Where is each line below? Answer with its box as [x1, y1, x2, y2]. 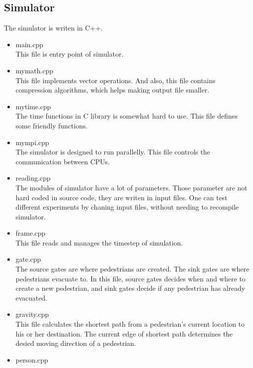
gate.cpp [15, 254, 41, 264]
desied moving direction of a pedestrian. [15, 338, 136, 348]
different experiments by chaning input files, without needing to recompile [15, 202, 239, 212]
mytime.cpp [15, 101, 51, 111]
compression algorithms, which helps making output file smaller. [15, 85, 210, 95]
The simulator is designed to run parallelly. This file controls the [15, 147, 210, 157]
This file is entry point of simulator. [15, 49, 124, 59]
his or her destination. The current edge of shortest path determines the [15, 328, 233, 338]
